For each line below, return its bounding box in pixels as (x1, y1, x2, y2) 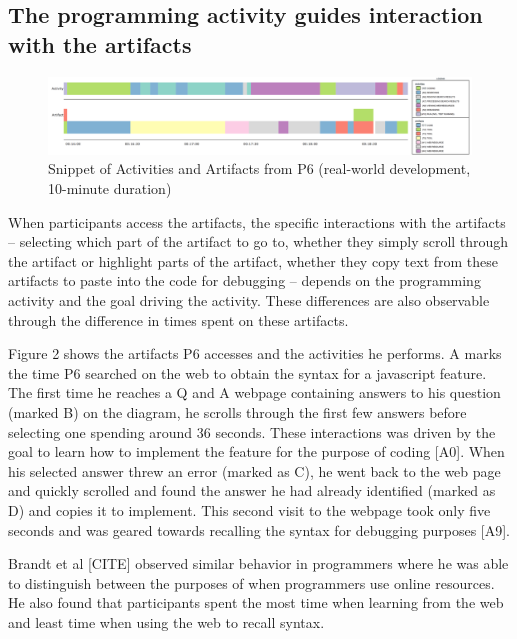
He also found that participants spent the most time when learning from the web (8, 592, 504, 613)
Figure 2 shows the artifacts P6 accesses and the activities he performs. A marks (8, 343, 502, 364)
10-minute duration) (48, 178, 172, 199)
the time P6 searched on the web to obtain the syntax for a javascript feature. (8, 362, 487, 383)
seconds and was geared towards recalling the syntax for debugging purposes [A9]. (8, 519, 511, 540)
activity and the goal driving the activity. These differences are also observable (8, 290, 490, 310)
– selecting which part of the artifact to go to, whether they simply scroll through (8, 231, 509, 252)
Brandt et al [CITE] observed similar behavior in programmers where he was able (8, 553, 509, 574)
